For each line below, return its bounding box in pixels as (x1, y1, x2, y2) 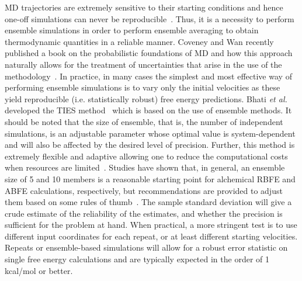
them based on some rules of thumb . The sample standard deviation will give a (5, 196, 292, 208)
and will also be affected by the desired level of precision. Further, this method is (5, 138, 295, 151)
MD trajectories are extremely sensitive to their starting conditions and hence (5, 1, 283, 13)
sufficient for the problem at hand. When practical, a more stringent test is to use (5, 218, 297, 231)
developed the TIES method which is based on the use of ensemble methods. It (5, 104, 292, 116)
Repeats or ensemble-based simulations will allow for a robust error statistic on (5, 241, 288, 254)
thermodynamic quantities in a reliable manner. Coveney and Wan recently (5, 35, 274, 47)
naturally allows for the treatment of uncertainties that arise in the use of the (5, 58, 282, 70)
